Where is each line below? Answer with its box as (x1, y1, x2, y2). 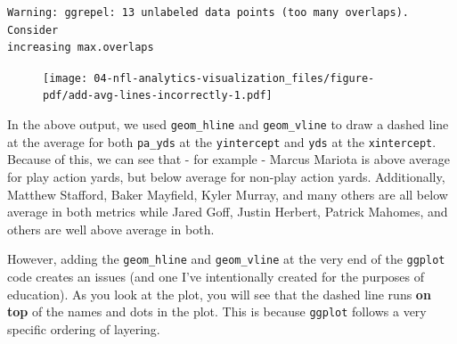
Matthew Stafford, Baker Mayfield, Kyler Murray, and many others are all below (7, 184, 448, 203)
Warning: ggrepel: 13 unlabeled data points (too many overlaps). (7, 6, 410, 19)
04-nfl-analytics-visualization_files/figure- (94, 71, 375, 85)
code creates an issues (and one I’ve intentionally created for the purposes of (7, 267, 425, 286)
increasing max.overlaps (7, 41, 154, 54)
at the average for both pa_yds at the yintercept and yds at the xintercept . (7, 132, 437, 151)
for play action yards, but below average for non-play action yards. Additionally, (7, 168, 445, 185)
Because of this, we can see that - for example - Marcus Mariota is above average (7, 150, 450, 168)
